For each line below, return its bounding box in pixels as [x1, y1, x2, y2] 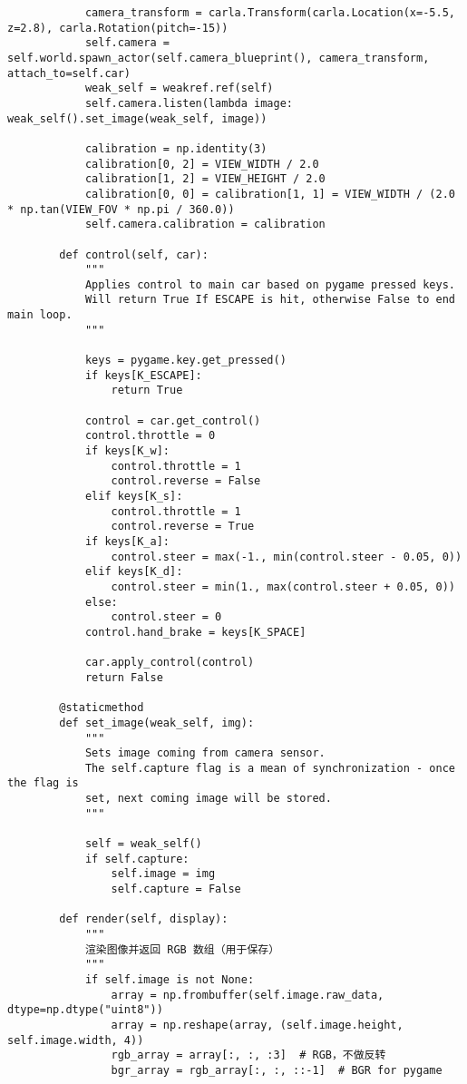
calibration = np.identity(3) [84, 142, 268, 155]
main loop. [7, 308, 73, 322]
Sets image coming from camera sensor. [84, 747, 326, 760]
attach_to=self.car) [7, 66, 131, 80]
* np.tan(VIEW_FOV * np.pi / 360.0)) [7, 202, 235, 216]
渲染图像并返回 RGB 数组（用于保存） [84, 942, 280, 956]
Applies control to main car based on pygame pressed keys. [84, 278, 455, 291]
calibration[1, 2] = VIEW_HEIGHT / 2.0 [84, 172, 326, 186]
